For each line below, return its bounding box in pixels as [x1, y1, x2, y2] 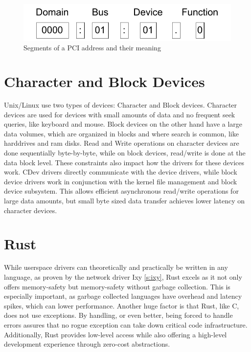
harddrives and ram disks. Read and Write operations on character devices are [4, 138, 239, 148]
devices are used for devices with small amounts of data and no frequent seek [4, 109, 235, 119]
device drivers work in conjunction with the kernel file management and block [4, 176, 237, 186]
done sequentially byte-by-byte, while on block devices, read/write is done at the [4, 148, 246, 158]
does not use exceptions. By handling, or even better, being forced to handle [4, 310, 233, 320]
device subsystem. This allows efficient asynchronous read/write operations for [4, 186, 239, 196]
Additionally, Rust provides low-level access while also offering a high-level [4, 329, 227, 339]
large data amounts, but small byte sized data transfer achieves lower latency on [4, 196, 245, 206]
